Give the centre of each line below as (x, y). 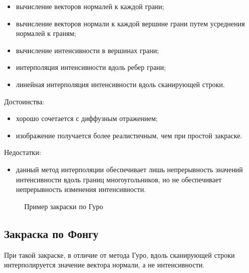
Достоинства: (24, 101)
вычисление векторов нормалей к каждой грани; (90, 6)
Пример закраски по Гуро (64, 206)
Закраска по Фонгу (51, 233)
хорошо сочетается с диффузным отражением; (87, 118)
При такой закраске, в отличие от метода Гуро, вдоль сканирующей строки (119, 255)
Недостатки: (23, 152)
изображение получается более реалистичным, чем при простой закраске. (129, 135)
